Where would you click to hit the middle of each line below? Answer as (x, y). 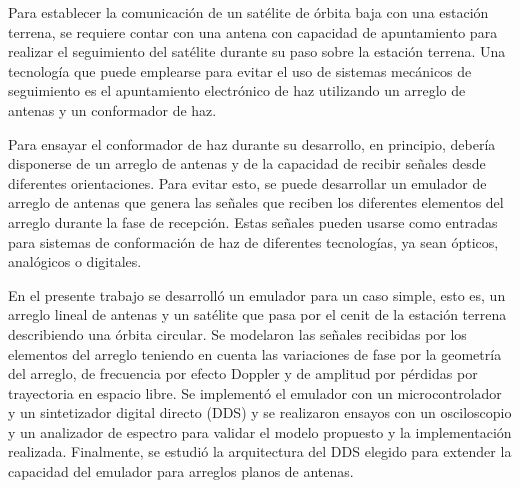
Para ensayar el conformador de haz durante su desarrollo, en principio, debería (252, 143)
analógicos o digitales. (75, 261)
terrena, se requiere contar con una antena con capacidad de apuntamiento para (253, 31)
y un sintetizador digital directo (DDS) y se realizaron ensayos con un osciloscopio (260, 412)
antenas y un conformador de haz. (112, 109)
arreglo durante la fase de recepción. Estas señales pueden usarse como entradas (253, 221)
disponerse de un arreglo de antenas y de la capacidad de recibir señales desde (247, 163)
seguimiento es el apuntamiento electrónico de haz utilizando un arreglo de (237, 90)
